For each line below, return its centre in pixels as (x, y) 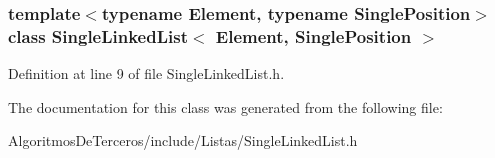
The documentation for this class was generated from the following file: (225, 106)
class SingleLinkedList (98, 35)
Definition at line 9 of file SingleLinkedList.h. (146, 73)
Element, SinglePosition (313, 35)
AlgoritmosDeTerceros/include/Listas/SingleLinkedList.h (183, 140)
